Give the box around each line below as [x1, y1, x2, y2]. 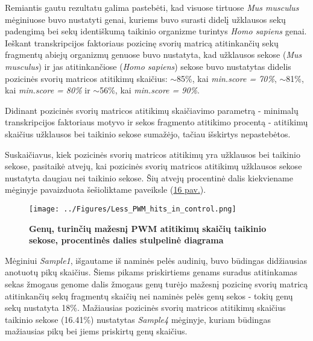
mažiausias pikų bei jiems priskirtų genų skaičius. [5, 325, 188, 337]
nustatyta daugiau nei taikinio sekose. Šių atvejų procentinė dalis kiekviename [5, 171, 293, 184]
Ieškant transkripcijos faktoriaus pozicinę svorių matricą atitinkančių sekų [5, 36, 279, 49]
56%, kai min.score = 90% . [100, 84, 200, 96]
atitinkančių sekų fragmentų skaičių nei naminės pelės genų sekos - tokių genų [5, 289, 293, 302]
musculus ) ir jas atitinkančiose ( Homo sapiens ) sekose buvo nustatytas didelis [5, 60, 291, 72]
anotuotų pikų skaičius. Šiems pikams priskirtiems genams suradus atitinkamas [5, 266, 298, 278]
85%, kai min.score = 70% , [177, 72, 277, 84]
